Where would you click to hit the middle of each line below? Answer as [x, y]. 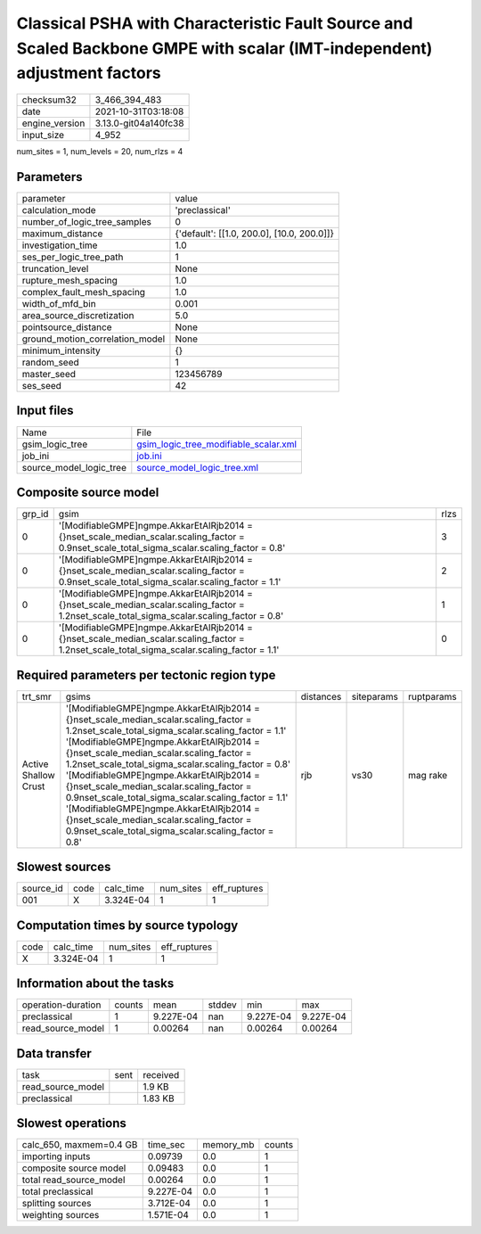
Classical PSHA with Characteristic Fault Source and [215, 23]
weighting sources [61, 1215]
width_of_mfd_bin [59, 304]
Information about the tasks [95, 984]
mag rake [428, 775]
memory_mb [228, 1145]
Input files [45, 411]
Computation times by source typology [127, 925]
